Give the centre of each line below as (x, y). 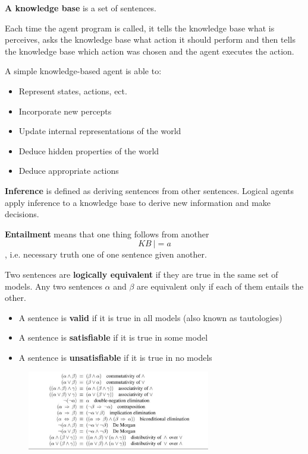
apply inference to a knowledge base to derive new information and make (138, 202)
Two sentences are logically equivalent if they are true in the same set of (142, 274)
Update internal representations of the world (100, 131)
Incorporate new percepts (65, 111)
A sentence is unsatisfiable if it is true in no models (115, 357)
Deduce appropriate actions (69, 171)
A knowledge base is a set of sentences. (81, 8)
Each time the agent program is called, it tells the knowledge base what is (140, 28)
